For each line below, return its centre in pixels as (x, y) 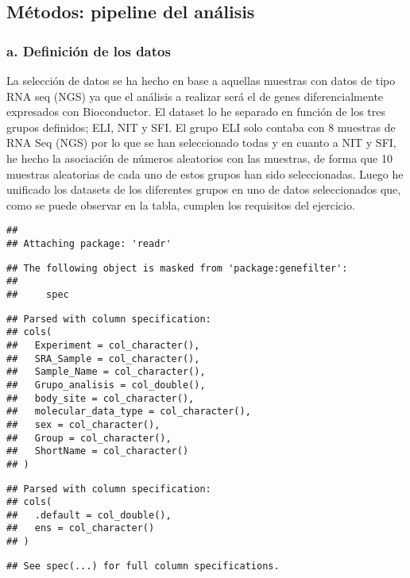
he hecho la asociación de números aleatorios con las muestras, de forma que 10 (199, 158)
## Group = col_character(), (89, 438)
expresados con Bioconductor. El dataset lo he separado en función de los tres (196, 112)
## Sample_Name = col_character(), (106, 372)
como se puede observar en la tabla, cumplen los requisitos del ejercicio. (181, 204)
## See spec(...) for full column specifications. (143, 566)
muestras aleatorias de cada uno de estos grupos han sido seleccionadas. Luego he (205, 173)
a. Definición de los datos (89, 50)
